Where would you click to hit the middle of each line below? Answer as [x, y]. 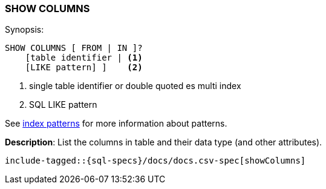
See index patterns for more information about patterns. [116, 124]
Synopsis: [24, 30]
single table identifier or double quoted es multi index [135, 86]
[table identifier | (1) [84, 58]
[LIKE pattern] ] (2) [84, 68]
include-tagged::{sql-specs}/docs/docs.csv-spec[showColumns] [155, 161]
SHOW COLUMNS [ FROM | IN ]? [74, 48]
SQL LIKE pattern [63, 105]
